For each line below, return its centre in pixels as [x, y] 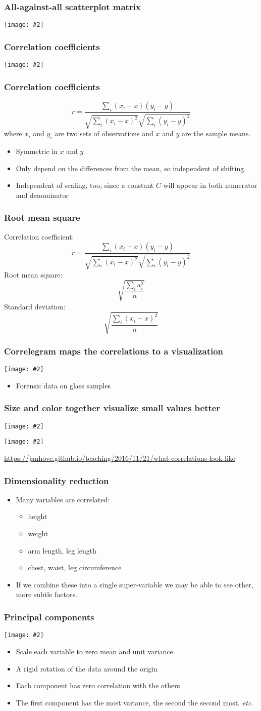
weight [38, 534]
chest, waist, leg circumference [75, 567]
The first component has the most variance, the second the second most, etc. [135, 702]
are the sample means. [216, 133]
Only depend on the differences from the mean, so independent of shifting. [131, 168]
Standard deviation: [35, 306]
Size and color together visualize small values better [112, 408]
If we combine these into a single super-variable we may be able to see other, [135, 584]
